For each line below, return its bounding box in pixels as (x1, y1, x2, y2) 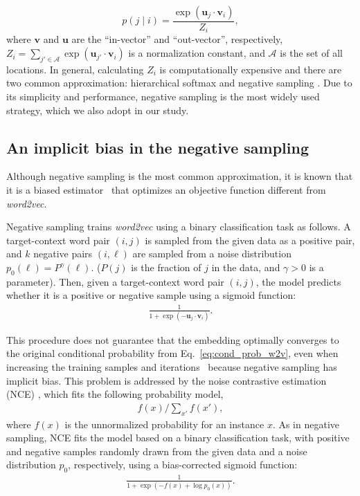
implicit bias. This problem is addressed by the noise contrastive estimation (6, 373, 327, 387)
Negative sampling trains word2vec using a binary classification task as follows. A (6, 219, 351, 234)
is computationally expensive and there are (159, 62, 342, 76)
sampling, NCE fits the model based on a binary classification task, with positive (6, 430, 350, 445)
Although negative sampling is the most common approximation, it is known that (6, 169, 353, 183)
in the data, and (211, 260, 280, 275)
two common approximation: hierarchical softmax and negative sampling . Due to (6, 75, 352, 90)
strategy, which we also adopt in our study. (6, 102, 189, 117)
